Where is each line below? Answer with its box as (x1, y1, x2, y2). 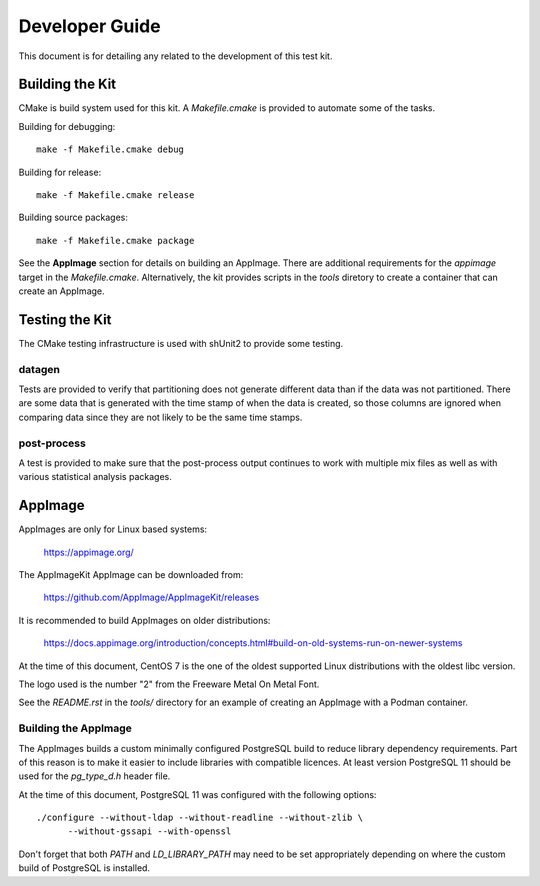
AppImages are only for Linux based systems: (18, 523, 208, 535)
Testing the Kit (18, 311, 112, 328)
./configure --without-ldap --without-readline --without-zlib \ (36, 812, 364, 824)
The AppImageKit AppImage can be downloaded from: (18, 569, 244, 581)
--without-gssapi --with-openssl (67, 826, 232, 837)
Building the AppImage (18, 721, 132, 735)
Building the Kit (18, 76, 117, 93)
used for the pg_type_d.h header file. (18, 770, 171, 782)
